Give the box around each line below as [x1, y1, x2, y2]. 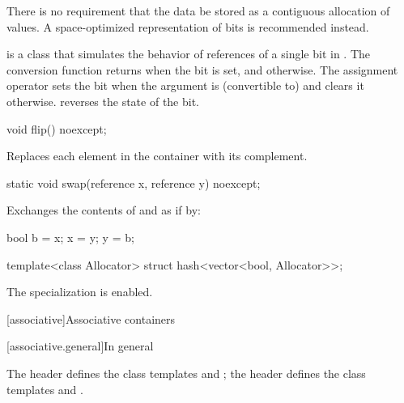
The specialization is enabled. [6, 283, 153, 300]
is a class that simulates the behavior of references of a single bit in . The [6, 45, 370, 62]
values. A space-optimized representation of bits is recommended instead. [6, 18, 369, 35]
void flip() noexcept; [6, 120, 107, 137]
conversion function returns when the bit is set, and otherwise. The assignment [6, 61, 398, 78]
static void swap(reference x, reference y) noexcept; [6, 174, 261, 191]
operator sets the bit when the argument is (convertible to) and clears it [6, 77, 364, 94]
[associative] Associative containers [6, 310, 176, 327]
